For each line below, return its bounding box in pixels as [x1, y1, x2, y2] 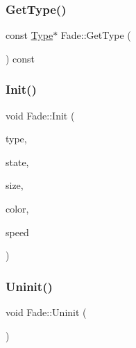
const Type [6, 28, 53, 42]
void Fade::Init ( [6, 108, 75, 122]
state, [6, 154, 29, 169]
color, [6, 201, 29, 215]
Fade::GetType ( [60, 28, 131, 42]
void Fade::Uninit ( [6, 305, 87, 319]
